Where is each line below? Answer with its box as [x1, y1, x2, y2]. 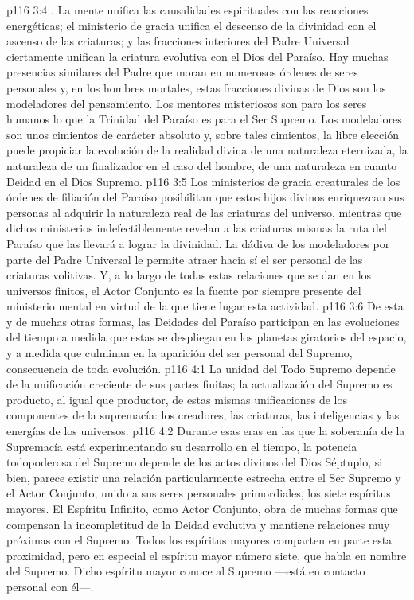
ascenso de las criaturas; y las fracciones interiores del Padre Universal [6, 33, 350, 49]
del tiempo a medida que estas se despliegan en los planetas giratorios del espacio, [6, 329, 407, 345]
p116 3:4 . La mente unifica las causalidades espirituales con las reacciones [6, 2, 369, 18]
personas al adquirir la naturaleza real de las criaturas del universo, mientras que [6, 204, 402, 220]
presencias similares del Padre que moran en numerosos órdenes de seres [6, 64, 358, 80]
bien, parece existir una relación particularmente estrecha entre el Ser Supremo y [6, 469, 401, 485]
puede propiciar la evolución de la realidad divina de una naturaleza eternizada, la [6, 142, 408, 158]
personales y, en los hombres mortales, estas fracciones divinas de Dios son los [6, 79, 386, 95]
